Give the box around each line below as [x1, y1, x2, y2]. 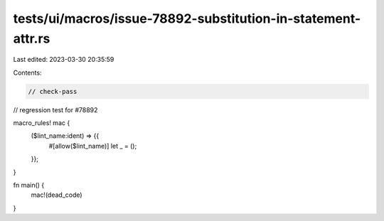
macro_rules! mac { [13, 119, 70, 127]
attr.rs [13, 31, 50, 46]
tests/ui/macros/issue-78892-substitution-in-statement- [13, 11, 361, 26]
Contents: [13, 68, 42, 77]
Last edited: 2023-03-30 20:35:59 [13, 55, 114, 64]
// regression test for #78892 [13, 105, 98, 114]
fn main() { [13, 181, 45, 190]
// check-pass [28, 87, 78, 95]
